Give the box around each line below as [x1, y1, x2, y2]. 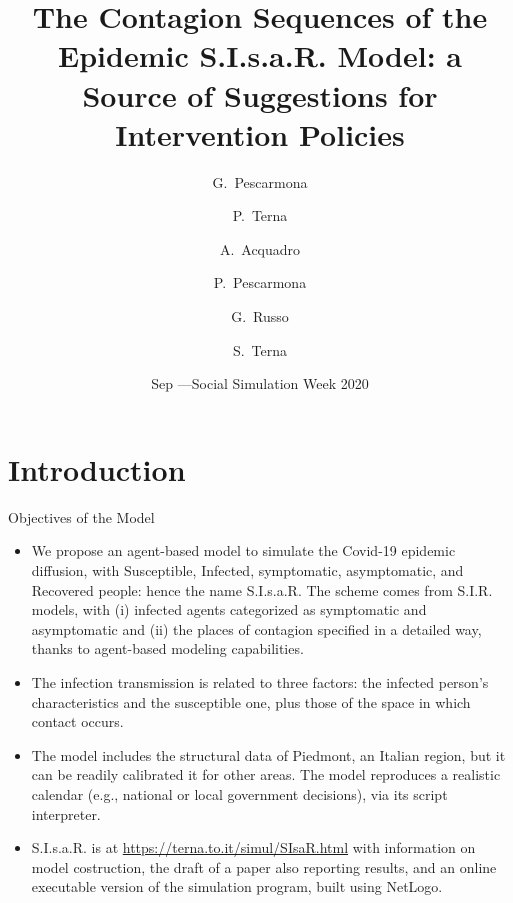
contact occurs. [31, 711, 124, 732]
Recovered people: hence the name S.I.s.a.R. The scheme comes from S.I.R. [31, 579, 493, 600]
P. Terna [232, 205, 288, 226]
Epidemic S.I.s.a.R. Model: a [58, 35, 462, 76]
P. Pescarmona [213, 272, 307, 293]
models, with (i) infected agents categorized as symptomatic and [31, 599, 427, 620]
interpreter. [31, 803, 101, 824]
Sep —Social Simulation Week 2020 [151, 373, 369, 394]
